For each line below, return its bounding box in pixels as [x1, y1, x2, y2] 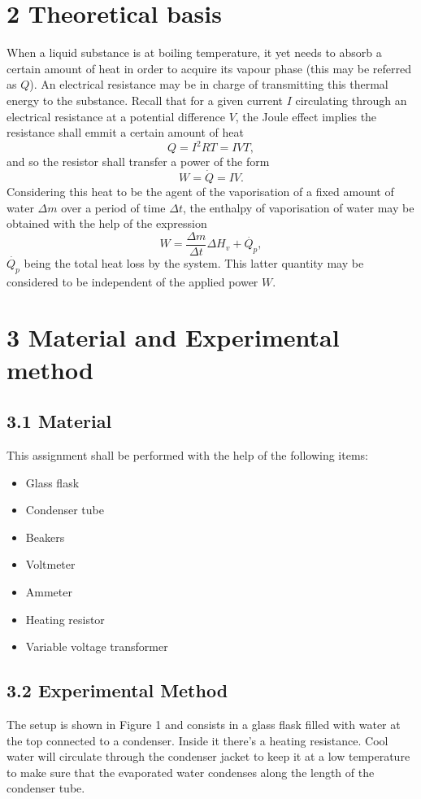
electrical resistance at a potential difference [7, 107, 225, 124]
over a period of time [61, 199, 166, 216]
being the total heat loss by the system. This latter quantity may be [24, 254, 364, 271]
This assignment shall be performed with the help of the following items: [7, 447, 368, 463]
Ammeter [25, 583, 72, 600]
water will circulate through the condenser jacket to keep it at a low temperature [7, 748, 410, 765]
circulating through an [295, 91, 407, 108]
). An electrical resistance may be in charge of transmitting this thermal [29, 76, 388, 93]
